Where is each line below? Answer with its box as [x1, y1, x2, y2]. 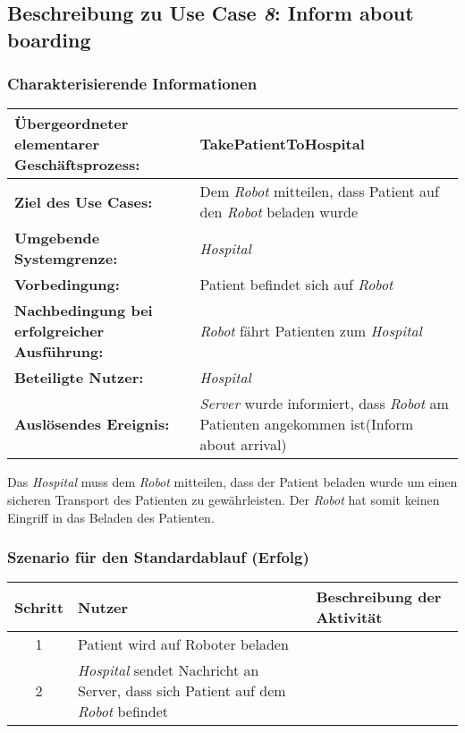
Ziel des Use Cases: [14, 191, 153, 212]
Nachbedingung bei [14, 300, 153, 321]
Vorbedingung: [14, 274, 120, 295]
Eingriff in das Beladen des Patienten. [7, 507, 215, 526]
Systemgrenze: [14, 248, 118, 269]
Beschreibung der [316, 586, 442, 608]
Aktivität [316, 607, 383, 628]
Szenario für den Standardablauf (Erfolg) [7, 546, 309, 568]
